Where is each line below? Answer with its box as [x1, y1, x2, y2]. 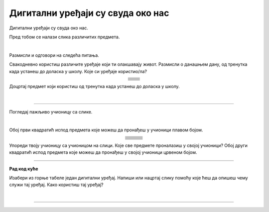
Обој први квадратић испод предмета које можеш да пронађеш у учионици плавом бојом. [9, 127, 203, 133]
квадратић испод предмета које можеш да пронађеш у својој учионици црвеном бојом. [9, 149, 197, 155]
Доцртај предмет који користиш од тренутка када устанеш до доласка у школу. [9, 83, 180, 89]
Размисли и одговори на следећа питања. [9, 52, 99, 58]
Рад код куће [9, 166, 38, 172]
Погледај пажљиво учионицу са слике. [9, 108, 93, 114]
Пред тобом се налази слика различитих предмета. [9, 34, 120, 40]
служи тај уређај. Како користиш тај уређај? [9, 182, 104, 188]
